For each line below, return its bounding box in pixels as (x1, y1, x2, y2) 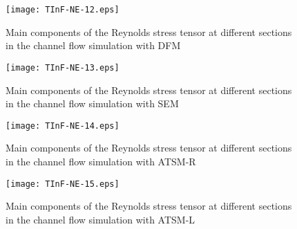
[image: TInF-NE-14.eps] (6, 120, 119, 131)
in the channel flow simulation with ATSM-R (6, 154, 196, 168)
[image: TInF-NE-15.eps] (6, 178, 119, 189)
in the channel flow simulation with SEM (6, 96, 179, 111)
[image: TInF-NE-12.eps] (6, 5, 119, 15)
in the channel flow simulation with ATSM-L (6, 212, 195, 226)
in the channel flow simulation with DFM (6, 38, 181, 53)
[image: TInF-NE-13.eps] (6, 62, 119, 73)
